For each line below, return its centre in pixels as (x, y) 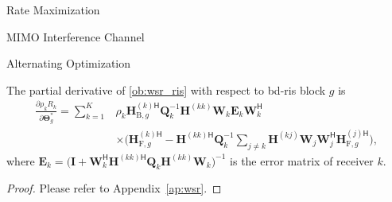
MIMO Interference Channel (76, 36)
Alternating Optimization (69, 63)
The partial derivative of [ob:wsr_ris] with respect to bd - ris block (166, 89)
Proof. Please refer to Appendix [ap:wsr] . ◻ (114, 188)
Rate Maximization (53, 10)
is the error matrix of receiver (302, 160)
